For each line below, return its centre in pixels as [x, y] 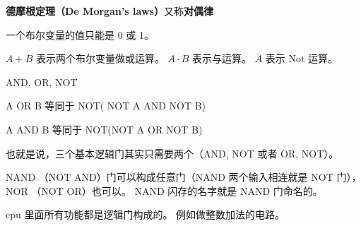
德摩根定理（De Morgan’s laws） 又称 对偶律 [110, 11]
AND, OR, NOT [42, 82]
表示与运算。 [221, 58]
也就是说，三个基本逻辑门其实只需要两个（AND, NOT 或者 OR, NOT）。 [172, 153]
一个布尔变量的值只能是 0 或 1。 [80, 34]
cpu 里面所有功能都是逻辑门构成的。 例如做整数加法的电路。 [146, 214]
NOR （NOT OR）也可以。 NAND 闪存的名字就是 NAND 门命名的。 [164, 190]
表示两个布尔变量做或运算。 [100, 58]
